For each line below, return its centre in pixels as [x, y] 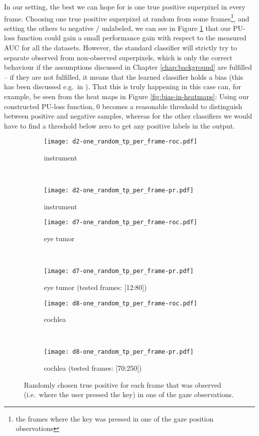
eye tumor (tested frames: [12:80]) [95, 287]
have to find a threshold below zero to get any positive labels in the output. [120, 125]
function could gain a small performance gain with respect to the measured [132, 38]
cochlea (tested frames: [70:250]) [93, 368]
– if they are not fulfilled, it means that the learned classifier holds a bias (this [124, 76]
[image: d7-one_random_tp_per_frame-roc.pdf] [121, 222]
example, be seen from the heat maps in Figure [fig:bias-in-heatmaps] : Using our [127, 96]
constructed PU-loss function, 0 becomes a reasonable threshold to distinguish [123, 106]
